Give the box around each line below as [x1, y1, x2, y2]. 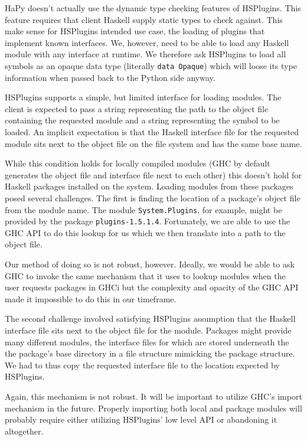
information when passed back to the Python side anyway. [5, 71, 215, 83]
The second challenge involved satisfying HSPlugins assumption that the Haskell [5, 312, 296, 325]
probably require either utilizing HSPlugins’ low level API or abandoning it [5, 413, 277, 426]
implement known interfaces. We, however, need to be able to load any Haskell [5, 36, 289, 48]
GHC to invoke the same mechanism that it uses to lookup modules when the [5, 269, 286, 282]
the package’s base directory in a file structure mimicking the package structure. [5, 347, 295, 360]
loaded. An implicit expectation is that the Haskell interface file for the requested [5, 126, 299, 138]
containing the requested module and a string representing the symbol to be [5, 114, 280, 126]
